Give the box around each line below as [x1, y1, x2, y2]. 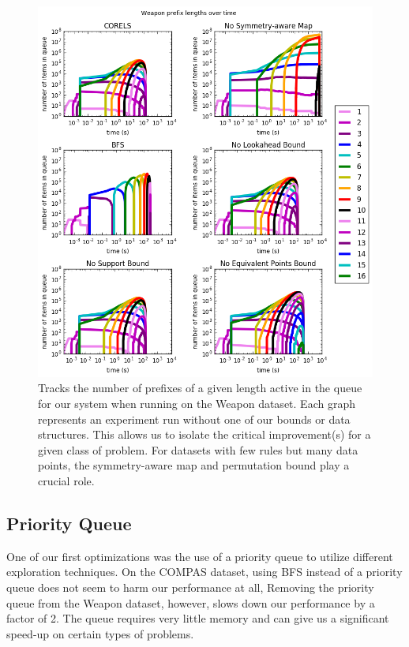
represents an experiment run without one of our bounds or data [38, 410, 351, 427]
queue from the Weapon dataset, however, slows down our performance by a [6, 594, 375, 611]
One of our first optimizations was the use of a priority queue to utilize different [6, 548, 393, 564]
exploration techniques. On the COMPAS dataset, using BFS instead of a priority [6, 563, 403, 580]
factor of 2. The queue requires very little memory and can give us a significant [6, 610, 389, 626]
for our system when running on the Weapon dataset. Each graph [38, 395, 355, 412]
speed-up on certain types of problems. [6, 625, 194, 641]
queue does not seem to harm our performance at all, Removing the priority [6, 579, 374, 596]
